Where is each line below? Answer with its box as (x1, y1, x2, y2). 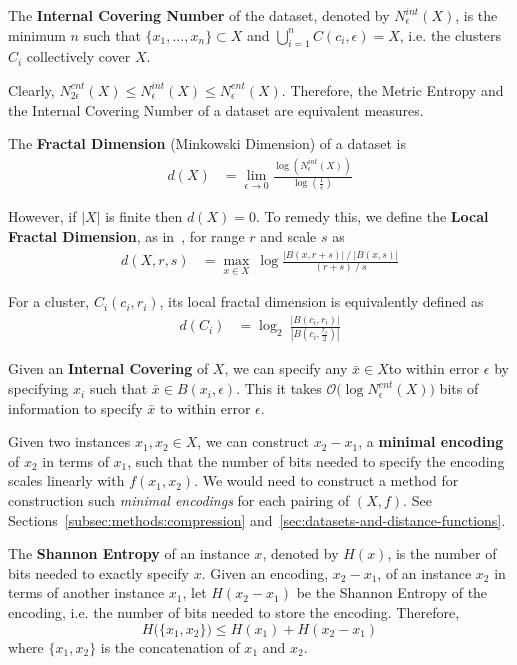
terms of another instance (8, 582, 165, 603)
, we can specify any (224, 358, 348, 379)
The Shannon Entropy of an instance (8, 543, 250, 564)
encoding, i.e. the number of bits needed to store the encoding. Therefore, (8, 602, 460, 623)
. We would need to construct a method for (194, 470, 459, 491)
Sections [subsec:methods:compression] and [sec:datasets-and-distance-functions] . (8, 509, 506, 530)
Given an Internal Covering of (8, 358, 209, 379)
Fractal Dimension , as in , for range (8, 226, 245, 247)
